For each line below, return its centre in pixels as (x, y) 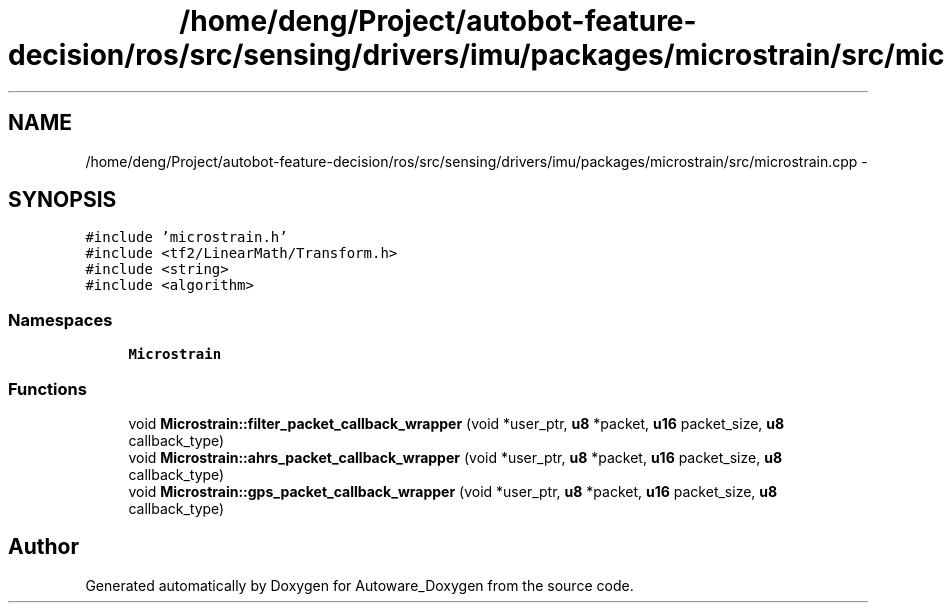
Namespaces (60, 319)
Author (43, 547)
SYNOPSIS (62, 200)
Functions (47, 388)
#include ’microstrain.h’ (186, 237)
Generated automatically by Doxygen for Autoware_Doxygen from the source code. (359, 585)
